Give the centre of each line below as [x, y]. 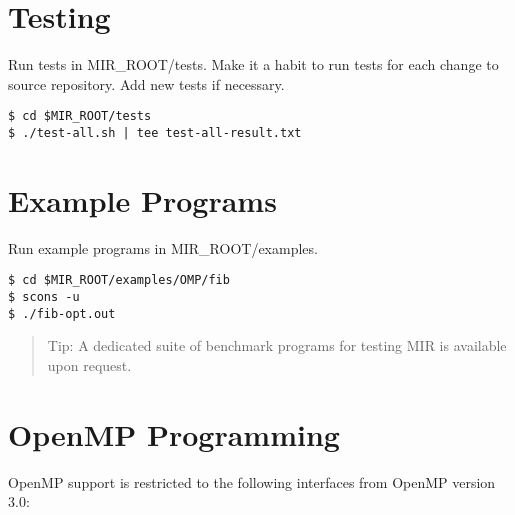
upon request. [89, 364]
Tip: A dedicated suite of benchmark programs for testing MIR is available [277, 345]
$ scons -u [44, 297]
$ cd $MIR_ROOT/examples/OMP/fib [119, 280]
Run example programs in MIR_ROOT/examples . [163, 247]
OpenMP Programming [174, 433]
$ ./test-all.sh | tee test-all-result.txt [155, 132]
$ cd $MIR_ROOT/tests [80, 116]
